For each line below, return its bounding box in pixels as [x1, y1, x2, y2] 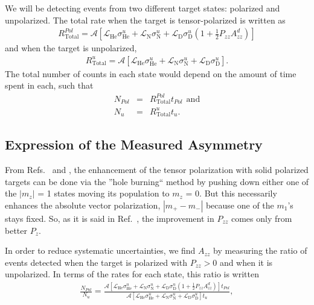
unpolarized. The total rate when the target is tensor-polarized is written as [5, 13, 286, 26]
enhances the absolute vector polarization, [5, 198, 161, 211]
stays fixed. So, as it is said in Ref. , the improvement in [5, 212, 214, 224]
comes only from [231, 212, 292, 224]
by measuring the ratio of [213, 244, 307, 257]
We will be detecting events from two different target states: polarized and [5, 2, 280, 14]
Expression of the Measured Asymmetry [5, 135, 263, 154]
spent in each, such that [5, 79, 94, 92]
